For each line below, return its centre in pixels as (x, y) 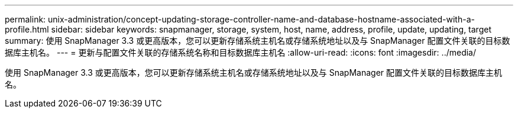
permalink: (25, 19)
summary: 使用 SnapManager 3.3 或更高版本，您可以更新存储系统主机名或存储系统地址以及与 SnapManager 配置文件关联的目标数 (258, 41)
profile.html (27, 29)
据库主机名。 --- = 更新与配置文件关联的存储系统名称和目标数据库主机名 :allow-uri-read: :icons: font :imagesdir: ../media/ (241, 52)
